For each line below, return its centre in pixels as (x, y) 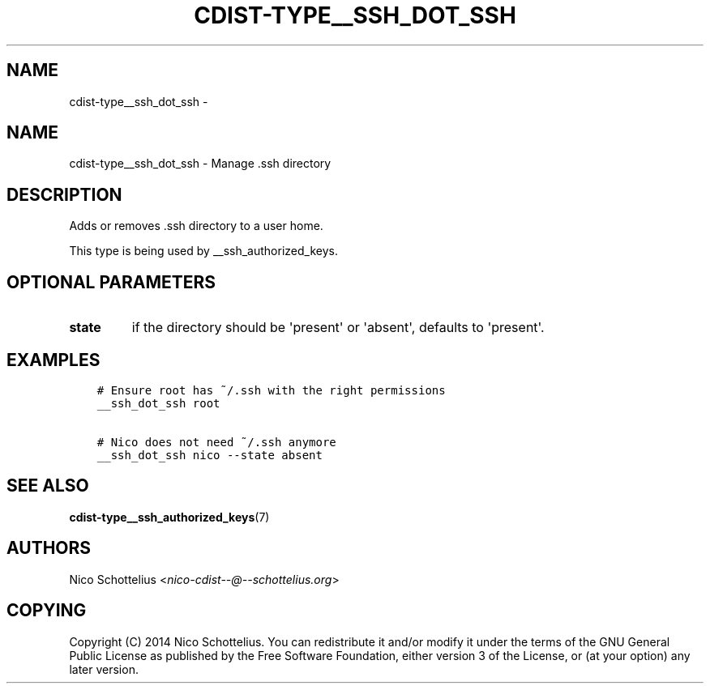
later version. (104, 669)
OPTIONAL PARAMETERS (111, 282)
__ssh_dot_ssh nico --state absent (210, 455)
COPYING (47, 611)
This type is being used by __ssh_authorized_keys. (203, 251)
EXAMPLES (53, 360)
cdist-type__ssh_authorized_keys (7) (169, 517)
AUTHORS (49, 548)
